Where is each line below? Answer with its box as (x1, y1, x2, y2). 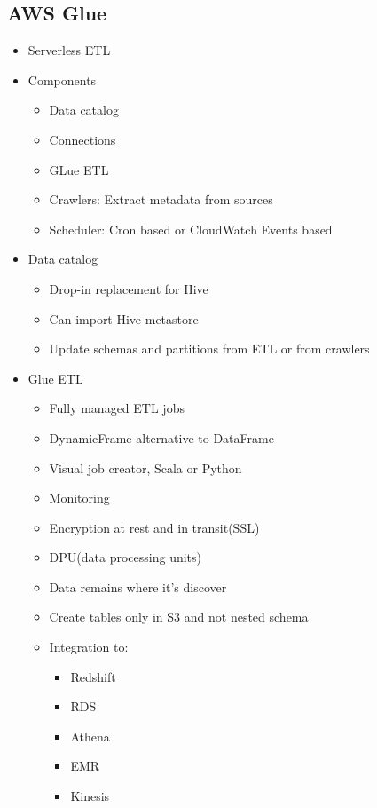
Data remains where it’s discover (49, 577, 227, 596)
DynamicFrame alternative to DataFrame (49, 428, 274, 447)
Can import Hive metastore (49, 309, 199, 328)
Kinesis (70, 787, 110, 805)
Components (27, 70, 97, 89)
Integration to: (49, 638, 129, 656)
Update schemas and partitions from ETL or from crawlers (49, 339, 370, 358)
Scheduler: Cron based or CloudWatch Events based (49, 219, 333, 238)
